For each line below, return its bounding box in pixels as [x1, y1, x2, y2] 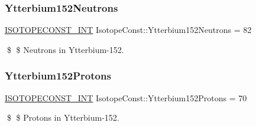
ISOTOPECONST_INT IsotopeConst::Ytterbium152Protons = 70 [5, 91, 247, 104]
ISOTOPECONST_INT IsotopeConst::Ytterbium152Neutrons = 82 [5, 24, 252, 36]
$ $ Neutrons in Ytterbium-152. [7, 43, 124, 55]
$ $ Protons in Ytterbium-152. [7, 111, 119, 124]
